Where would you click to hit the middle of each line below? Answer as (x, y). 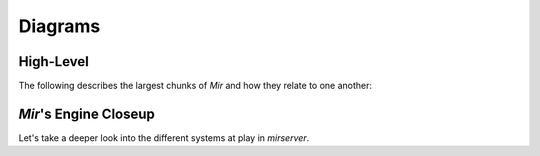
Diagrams (59, 26)
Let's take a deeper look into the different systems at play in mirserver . (164, 137)
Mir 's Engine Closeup (86, 113)
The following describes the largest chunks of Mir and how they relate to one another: (195, 86)
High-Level (53, 61)
